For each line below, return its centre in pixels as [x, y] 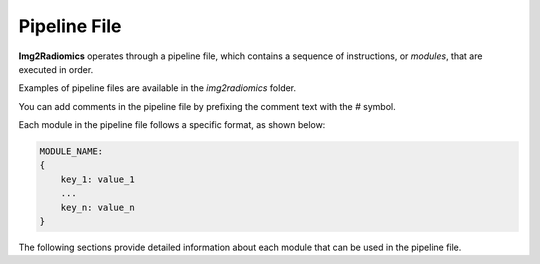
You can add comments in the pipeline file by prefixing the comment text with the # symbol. [207, 106]
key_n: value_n [97, 207]
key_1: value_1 [97, 179]
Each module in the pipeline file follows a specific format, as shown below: [172, 125]
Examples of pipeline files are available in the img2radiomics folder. [157, 88]
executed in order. [56, 69]
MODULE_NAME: [71, 151]
